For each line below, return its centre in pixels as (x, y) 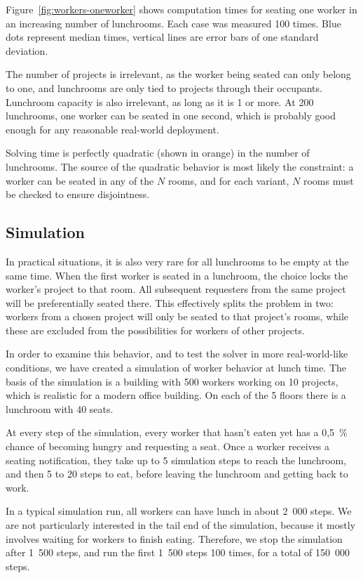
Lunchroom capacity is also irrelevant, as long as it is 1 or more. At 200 (160, 101)
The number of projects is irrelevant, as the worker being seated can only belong (178, 74)
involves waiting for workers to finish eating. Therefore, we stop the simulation (174, 538)
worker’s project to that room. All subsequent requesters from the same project (176, 289)
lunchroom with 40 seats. (60, 408)
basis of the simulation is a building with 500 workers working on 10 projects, (172, 381)
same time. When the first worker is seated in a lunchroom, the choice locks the (177, 275)
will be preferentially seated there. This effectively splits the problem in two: (170, 302)
